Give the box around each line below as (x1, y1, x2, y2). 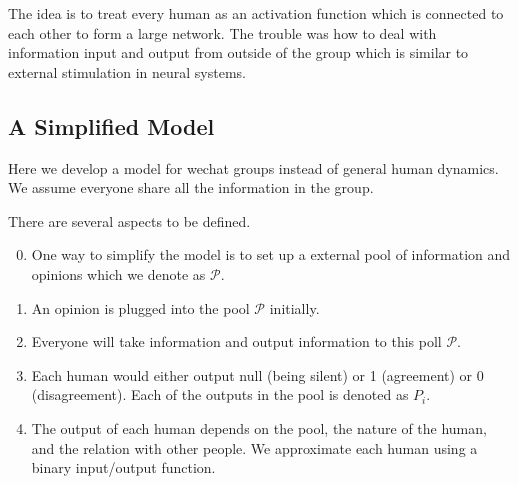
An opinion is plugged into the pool (31, 297, 250, 318)
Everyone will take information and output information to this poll (31, 331, 442, 352)
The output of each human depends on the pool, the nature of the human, (31, 417, 487, 438)
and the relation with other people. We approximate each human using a (31, 437, 478, 458)
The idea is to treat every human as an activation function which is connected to (8, 3, 504, 23)
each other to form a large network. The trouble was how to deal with (8, 22, 437, 43)
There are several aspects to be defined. (8, 210, 251, 231)
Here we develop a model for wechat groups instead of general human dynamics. (8, 157, 499, 178)
